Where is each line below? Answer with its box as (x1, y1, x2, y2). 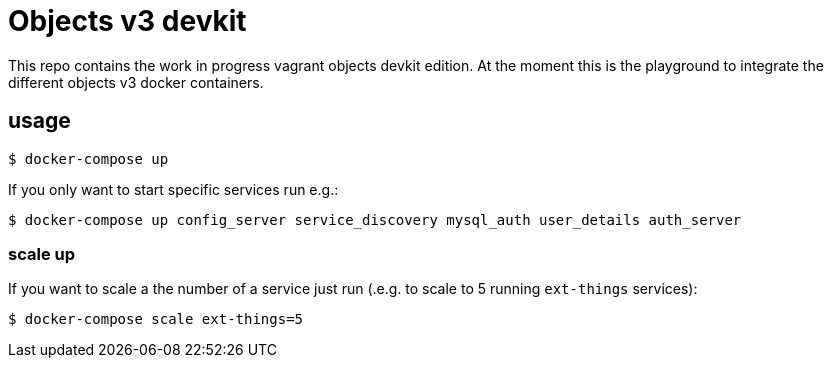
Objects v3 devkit (8, 4, 247, 38)
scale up (8, 243, 75, 264)
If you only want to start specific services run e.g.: (8, 180, 339, 198)
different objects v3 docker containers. (8, 73, 264, 91)
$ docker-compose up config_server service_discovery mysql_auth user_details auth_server (8, 211, 742, 228)
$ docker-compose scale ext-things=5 (8, 311, 304, 328)
